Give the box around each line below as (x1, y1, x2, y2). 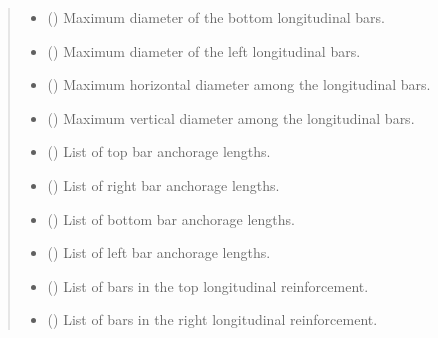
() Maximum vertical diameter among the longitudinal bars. (47, 107, 415, 128)
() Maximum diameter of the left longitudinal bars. (47, 40, 361, 61)
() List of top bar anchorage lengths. (47, 141, 271, 162)
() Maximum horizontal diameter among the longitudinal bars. (47, 74, 431, 95)
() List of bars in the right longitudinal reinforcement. (47, 309, 378, 330)
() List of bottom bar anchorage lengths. (47, 208, 295, 229)
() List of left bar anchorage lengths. (47, 242, 271, 263)
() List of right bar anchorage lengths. (47, 174, 280, 195)
